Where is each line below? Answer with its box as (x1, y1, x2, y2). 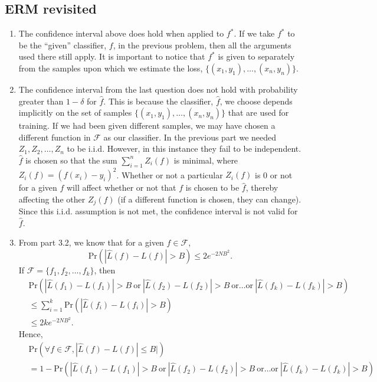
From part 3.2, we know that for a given (18, 236, 164, 249)
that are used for (228, 106, 289, 119)
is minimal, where (173, 154, 238, 166)
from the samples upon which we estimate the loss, (18, 61, 203, 74)
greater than (18, 94, 64, 107)
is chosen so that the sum (25, 154, 117, 166)
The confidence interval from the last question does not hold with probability (18, 83, 298, 95)
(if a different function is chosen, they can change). (117, 192, 301, 205)
